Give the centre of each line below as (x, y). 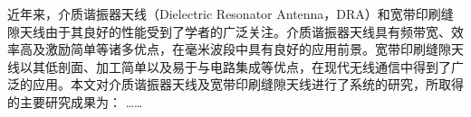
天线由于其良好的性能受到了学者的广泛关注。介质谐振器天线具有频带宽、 (235, 31)
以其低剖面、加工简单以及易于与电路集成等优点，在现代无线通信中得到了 (235, 66)
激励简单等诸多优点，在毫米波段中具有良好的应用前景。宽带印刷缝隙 (248, 49)
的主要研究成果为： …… (75, 101)
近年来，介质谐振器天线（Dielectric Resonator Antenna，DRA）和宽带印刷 (224, 13)
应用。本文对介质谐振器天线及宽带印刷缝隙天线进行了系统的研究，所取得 (248, 84)
